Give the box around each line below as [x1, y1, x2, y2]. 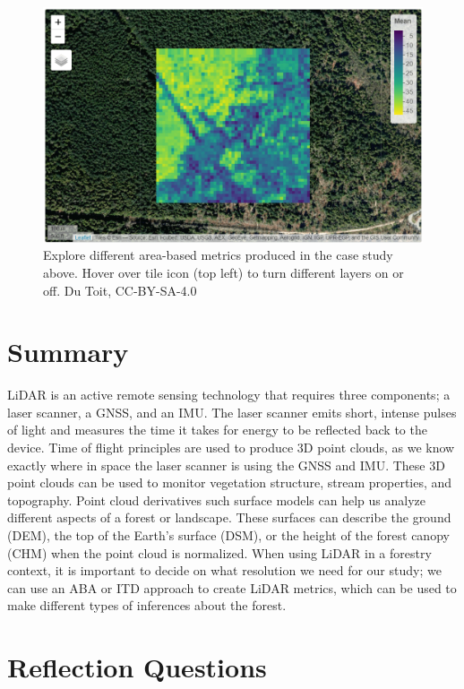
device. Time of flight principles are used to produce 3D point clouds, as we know [7, 438, 455, 457]
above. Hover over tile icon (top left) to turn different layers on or [43, 263, 404, 281]
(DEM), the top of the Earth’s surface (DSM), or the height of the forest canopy [7, 526, 450, 545]
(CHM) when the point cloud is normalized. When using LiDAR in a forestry [7, 543, 432, 562]
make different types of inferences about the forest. [7, 596, 287, 615]
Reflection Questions [7, 649, 267, 685]
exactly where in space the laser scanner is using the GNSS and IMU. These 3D [7, 455, 445, 474]
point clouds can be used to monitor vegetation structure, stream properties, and [7, 473, 452, 492]
